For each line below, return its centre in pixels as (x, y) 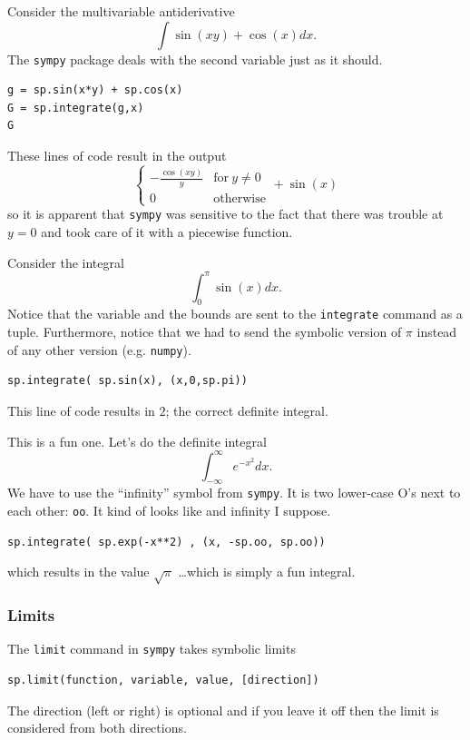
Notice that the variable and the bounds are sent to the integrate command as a (235, 314)
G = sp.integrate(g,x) (76, 108)
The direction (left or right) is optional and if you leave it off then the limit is (223, 710)
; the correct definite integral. (247, 410)
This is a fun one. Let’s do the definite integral (137, 441)
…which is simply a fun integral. (267, 572)
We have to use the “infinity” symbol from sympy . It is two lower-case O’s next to (234, 493)
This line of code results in (81, 410)
